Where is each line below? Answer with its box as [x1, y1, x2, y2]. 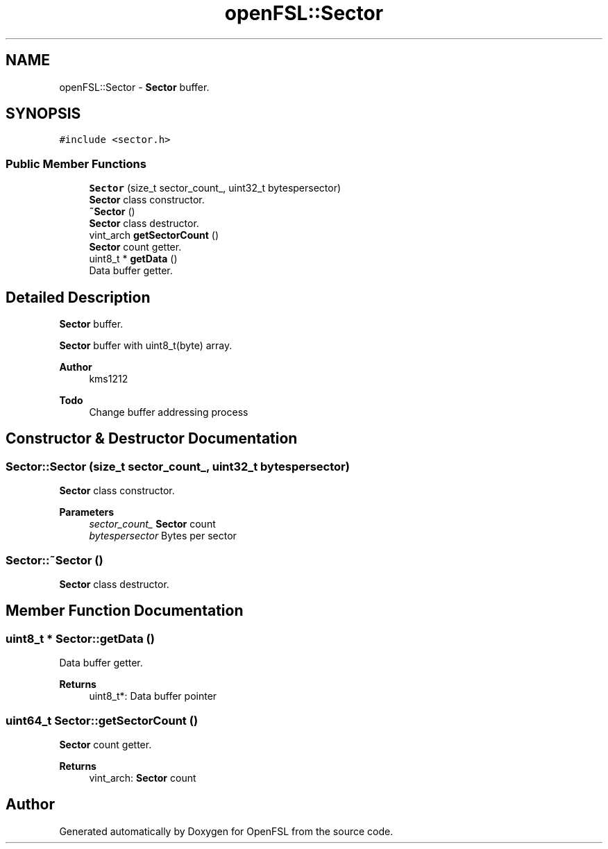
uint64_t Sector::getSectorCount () [6, 713, 199, 728]
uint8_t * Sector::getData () [6, 631, 155, 646]
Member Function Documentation [6, 602, 244, 620]
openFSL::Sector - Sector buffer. [59, 81, 210, 93]
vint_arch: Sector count [89, 771, 196, 784]
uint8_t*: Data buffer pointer [89, 690, 217, 703]
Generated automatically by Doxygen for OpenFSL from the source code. [59, 825, 394, 837]
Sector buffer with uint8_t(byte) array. [59, 339, 233, 352]
